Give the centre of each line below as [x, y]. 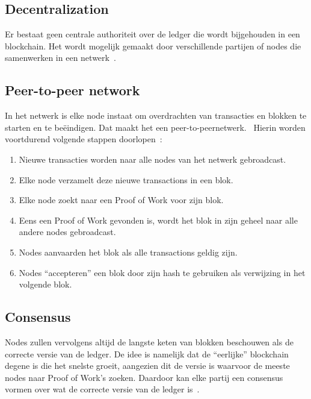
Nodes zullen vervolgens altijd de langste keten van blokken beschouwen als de [149, 341]
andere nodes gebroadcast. [67, 232]
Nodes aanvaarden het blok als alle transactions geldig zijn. [128, 252]
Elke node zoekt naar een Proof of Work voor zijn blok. [121, 200]
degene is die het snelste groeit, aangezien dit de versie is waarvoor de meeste [147, 366]
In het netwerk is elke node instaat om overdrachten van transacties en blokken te [156, 115]
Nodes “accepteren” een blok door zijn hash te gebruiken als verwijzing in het [162, 272]
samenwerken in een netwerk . [60, 58]
